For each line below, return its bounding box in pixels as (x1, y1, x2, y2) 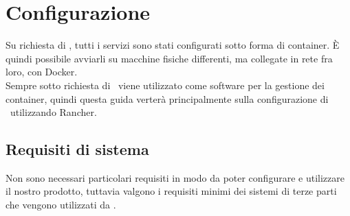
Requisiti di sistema (6, 139, 149, 160)
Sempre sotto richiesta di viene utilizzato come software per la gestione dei (6, 77, 325, 92)
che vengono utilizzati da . (6, 197, 116, 212)
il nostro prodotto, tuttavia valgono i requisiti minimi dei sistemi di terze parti (6, 184, 337, 198)
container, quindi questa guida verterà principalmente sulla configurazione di (6, 91, 329, 106)
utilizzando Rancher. (10, 105, 97, 119)
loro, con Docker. (6, 64, 78, 79)
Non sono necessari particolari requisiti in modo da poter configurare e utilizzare (6, 170, 344, 184)
